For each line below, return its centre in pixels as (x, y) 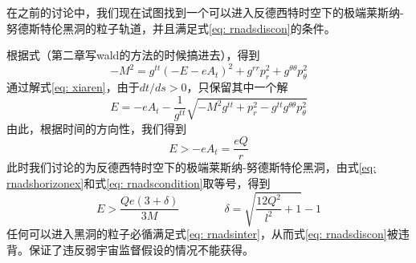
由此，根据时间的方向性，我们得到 (96, 128)
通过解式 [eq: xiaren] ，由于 (73, 87)
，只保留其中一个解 (237, 87)
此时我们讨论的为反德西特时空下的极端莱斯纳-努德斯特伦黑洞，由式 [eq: (192, 167)
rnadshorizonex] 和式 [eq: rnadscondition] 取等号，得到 (139, 182)
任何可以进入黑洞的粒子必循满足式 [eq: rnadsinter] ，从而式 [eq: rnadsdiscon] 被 (202, 234)
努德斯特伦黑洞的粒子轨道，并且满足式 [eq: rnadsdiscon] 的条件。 (171, 28)
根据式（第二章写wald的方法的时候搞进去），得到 (133, 55)
